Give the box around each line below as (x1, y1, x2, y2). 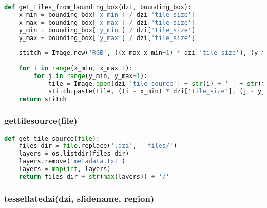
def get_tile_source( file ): (4, 135, 100, 142)
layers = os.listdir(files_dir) (18, 150, 129, 158)
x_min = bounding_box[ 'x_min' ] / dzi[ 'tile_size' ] (18, 11, 196, 18)
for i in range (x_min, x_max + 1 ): (18, 65, 133, 72)
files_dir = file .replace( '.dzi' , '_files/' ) (18, 142, 177, 150)
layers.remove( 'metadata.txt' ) (18, 158, 126, 165)
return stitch (18, 95, 67, 103)
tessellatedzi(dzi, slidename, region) (4, 192, 155, 204)
